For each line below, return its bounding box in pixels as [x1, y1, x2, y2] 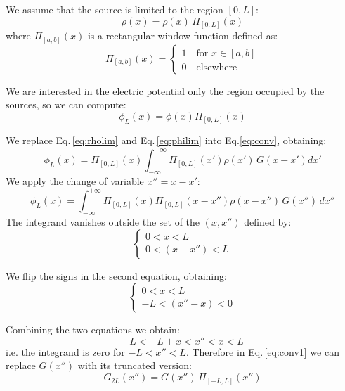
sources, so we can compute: [6, 97, 126, 112]
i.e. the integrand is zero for [6, 344, 125, 359]
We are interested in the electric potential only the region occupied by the [6, 83, 325, 98]
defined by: [244, 214, 292, 229]
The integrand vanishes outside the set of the [6, 214, 200, 229]
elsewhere [196, 62, 237, 72]
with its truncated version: [77, 358, 192, 373]
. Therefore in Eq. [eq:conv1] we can [185, 344, 339, 359]
